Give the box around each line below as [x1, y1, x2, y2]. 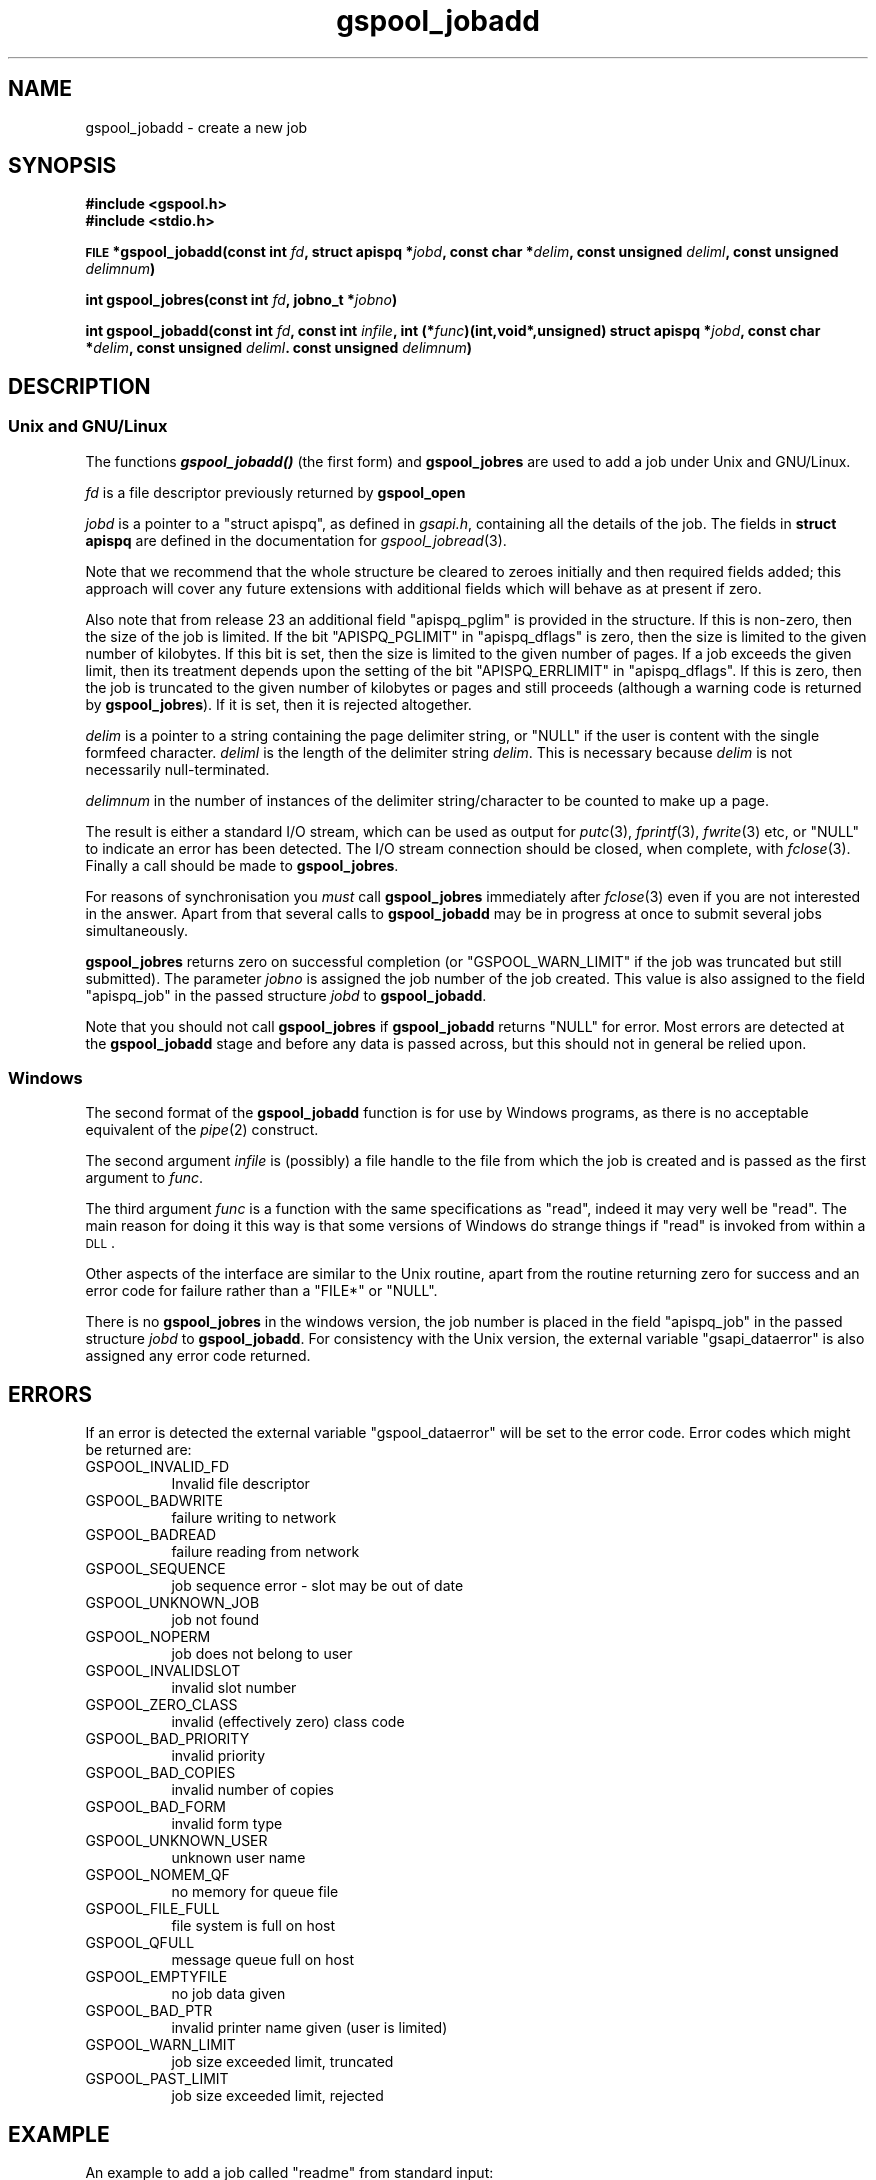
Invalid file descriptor [171, 1475, 310, 1493]
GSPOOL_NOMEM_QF [85, 1866, 230, 1884]
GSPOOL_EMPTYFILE [85, 1968, 228, 1986]
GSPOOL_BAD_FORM [85, 1798, 226, 1816]
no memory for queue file [171, 1883, 339, 1901]
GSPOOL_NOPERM [85, 1628, 211, 1646]
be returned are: [85, 1441, 192, 1459]
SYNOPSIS [8, 153, 117, 179]
